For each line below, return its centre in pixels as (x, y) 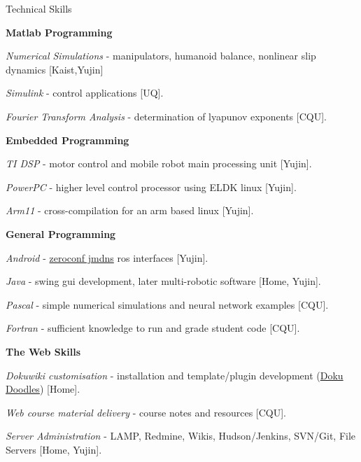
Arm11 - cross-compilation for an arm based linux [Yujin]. (130, 210)
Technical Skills (39, 8)
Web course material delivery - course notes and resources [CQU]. (146, 412)
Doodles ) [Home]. (43, 389)
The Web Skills (43, 351)
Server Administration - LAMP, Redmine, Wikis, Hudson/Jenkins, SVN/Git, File (181, 436)
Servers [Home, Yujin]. (54, 449)
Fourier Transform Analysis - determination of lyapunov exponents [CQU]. (166, 116)
